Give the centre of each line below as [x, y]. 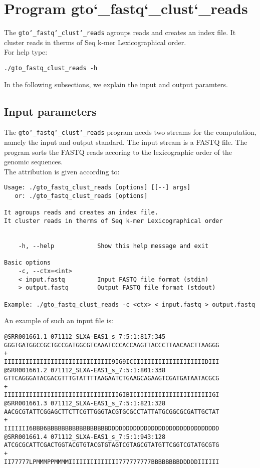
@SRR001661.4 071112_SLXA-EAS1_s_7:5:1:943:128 [85, 437]
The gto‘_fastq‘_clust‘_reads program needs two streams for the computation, [130, 132]
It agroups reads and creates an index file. [81, 213]
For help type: [26, 52]
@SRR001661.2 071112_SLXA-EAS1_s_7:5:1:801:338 [85, 370]
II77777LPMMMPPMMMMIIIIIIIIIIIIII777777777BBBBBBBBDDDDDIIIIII [112, 462]
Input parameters [50, 111]
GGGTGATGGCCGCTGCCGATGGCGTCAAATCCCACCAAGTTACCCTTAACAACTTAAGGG [112, 345]
